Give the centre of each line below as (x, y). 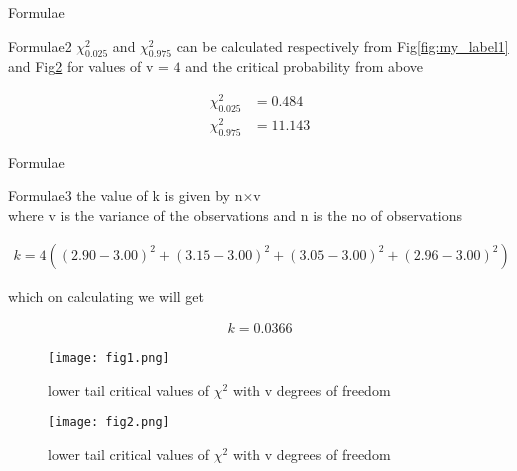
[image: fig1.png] (109, 358)
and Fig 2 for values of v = (88, 66)
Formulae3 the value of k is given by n (125, 195)
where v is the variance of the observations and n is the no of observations (235, 214)
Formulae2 (40, 45)
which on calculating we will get (106, 295)
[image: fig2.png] (109, 422)
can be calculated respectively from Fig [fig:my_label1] (342, 45)
